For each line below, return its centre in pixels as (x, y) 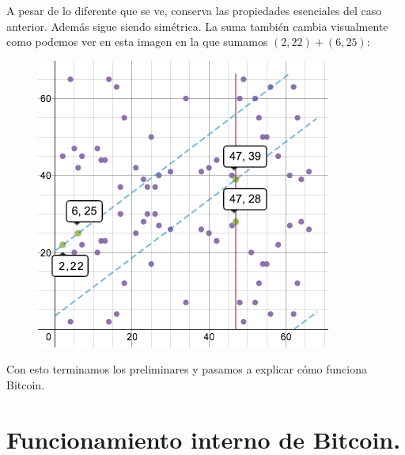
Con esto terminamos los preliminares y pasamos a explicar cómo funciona (187, 369)
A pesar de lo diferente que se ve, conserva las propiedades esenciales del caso (194, 10)
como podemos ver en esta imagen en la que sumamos (137, 42)
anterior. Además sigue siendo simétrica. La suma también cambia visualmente (197, 26)
